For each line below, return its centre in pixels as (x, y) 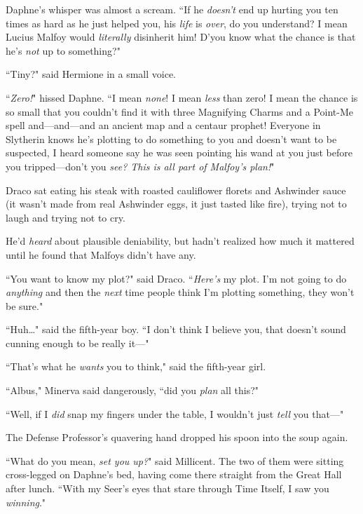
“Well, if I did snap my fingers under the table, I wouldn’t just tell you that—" (175, 413)
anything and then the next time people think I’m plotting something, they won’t (180, 292)
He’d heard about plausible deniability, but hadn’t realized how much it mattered (180, 241)
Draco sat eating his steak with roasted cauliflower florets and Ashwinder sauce (176, 190)
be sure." (25, 305)
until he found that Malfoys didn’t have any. (101, 254)
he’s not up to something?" (63, 50)
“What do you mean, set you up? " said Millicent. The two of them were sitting (175, 460)
